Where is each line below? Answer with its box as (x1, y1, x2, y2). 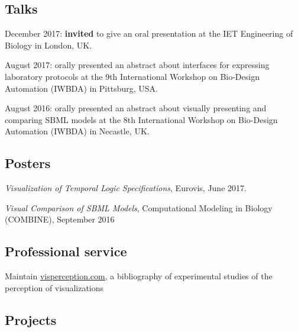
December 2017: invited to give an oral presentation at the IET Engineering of (5, 27, 293, 40)
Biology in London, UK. (5, 38, 92, 51)
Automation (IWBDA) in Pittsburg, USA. (5, 82, 158, 94)
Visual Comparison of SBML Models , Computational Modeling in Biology (5, 201, 273, 214)
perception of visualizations (5, 281, 104, 294)
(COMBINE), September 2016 (5, 213, 115, 225)
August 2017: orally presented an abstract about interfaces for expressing (5, 59, 270, 71)
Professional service (5, 242, 127, 260)
